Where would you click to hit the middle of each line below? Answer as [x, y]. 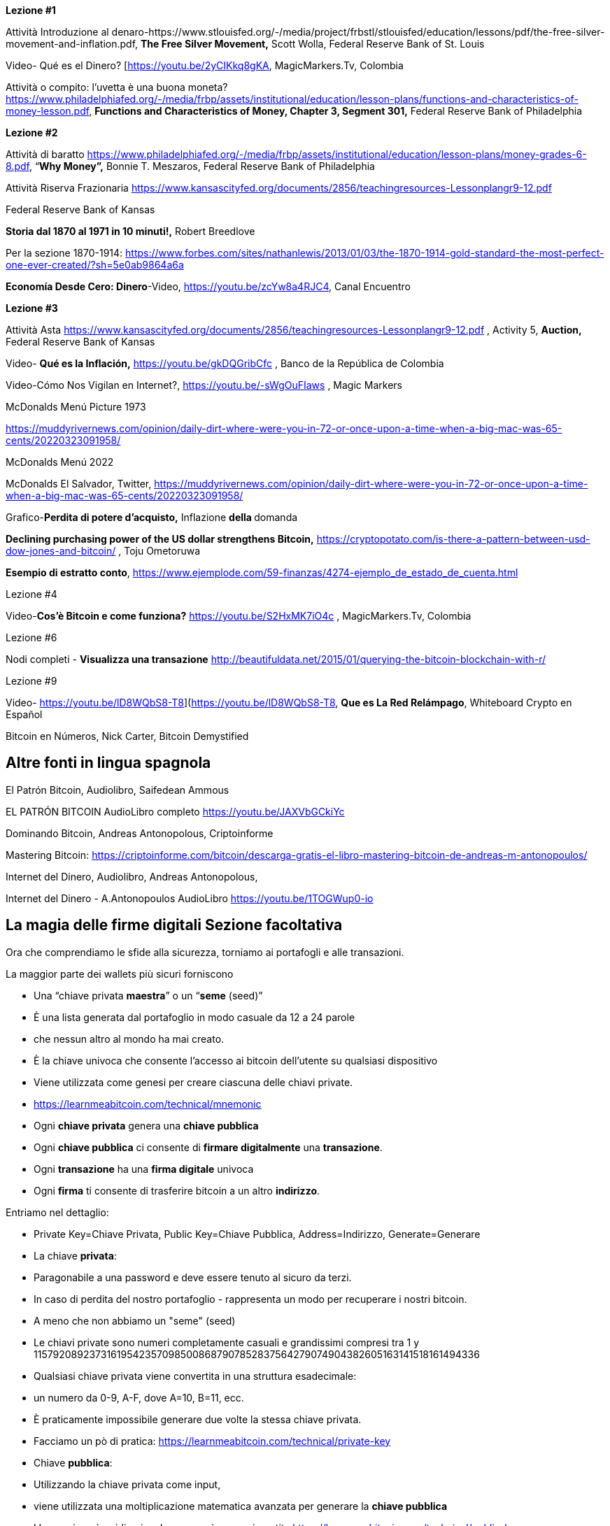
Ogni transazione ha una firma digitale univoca [144, 1169]
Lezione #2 [32, 133]
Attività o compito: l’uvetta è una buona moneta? [117, 87]
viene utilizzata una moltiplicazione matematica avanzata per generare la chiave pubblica [241, 1506]
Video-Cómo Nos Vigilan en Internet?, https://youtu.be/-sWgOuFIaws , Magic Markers [204, 385]
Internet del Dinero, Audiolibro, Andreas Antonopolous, [132, 876]
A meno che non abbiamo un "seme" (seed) [135, 1320]
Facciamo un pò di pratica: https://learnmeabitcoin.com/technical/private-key [212, 1441]
